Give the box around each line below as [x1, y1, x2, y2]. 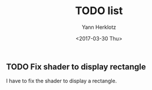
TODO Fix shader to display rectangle [6, 62, 146, 72]
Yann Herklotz [81, 24, 117, 31]
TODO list [75, 4, 123, 18]
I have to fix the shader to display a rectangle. [6, 78, 117, 85]
